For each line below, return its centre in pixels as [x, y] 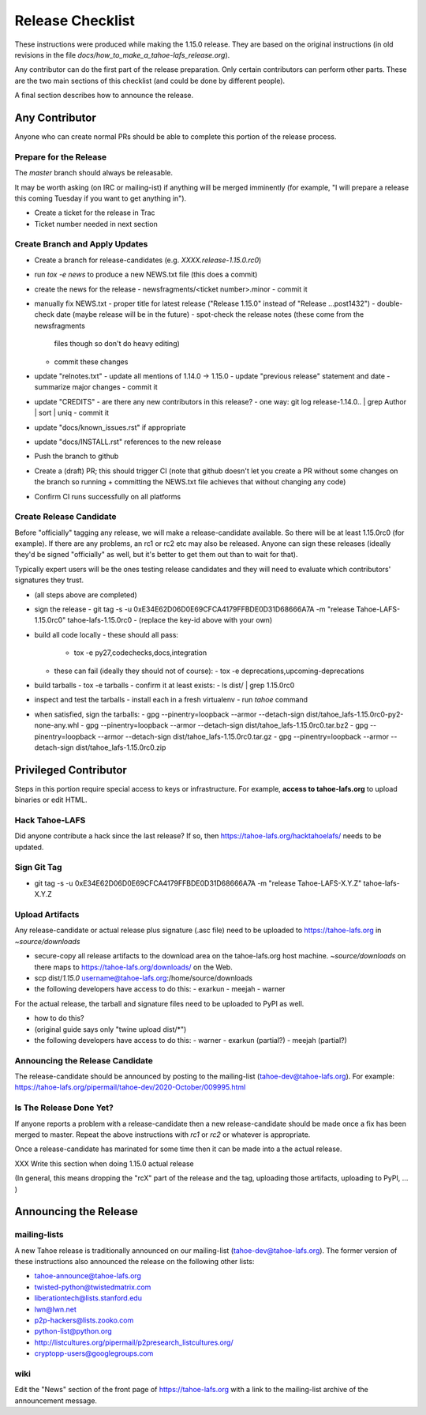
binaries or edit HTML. [51, 800]
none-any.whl [56, 725]
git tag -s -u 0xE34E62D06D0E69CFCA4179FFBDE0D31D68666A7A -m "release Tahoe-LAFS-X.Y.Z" [198, 883]
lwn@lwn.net [55, 1309]
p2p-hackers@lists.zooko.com [84, 1320]
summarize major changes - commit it [96, 387]
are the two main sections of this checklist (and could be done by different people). [150, 81]
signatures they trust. [49, 580]
